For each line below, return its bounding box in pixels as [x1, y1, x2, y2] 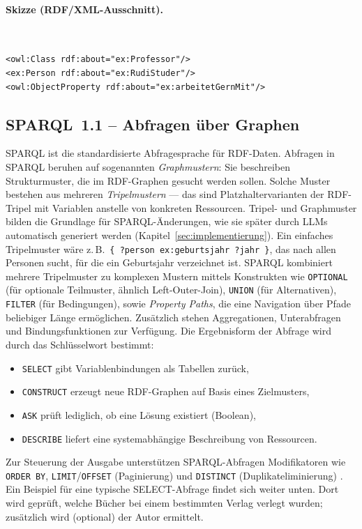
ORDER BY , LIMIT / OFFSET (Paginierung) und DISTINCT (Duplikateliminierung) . [6, 468, 343, 482]
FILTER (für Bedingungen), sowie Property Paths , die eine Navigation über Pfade [6, 296, 351, 311]
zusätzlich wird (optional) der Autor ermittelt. [6, 509, 204, 523]
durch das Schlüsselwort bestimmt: [6, 337, 154, 351]
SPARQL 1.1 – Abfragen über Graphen [6, 113, 300, 135]
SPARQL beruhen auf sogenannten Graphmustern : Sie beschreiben [6, 159, 290, 174]
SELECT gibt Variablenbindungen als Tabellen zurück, [22, 360, 249, 375]
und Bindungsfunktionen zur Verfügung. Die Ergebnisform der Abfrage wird [6, 323, 332, 338]
